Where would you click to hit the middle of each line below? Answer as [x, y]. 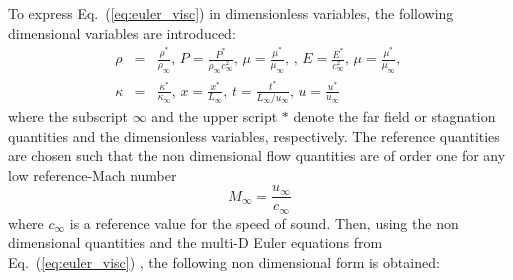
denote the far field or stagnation [394, 115]
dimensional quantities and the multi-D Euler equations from [195, 242]
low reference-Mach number [92, 174]
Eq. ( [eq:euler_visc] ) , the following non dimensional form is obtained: [224, 262]
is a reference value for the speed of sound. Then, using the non [264, 222]
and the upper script [214, 115]
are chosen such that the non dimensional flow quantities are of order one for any [257, 155]
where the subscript [68, 115]
